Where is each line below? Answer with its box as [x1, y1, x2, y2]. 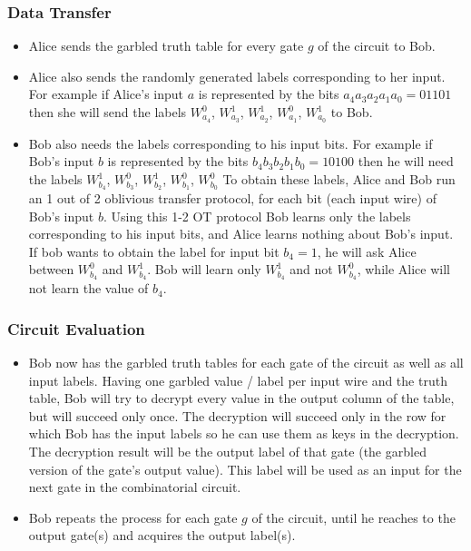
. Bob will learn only [147, 260, 261, 279]
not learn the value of [28, 279, 149, 298]
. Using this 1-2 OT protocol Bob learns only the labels [103, 206, 411, 225]
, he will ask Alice [317, 241, 417, 261]
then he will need [358, 152, 454, 171]
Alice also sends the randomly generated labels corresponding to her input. [28, 66, 446, 85]
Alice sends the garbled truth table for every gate [28, 36, 304, 55]
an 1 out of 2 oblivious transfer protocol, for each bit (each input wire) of [28, 188, 437, 207]
